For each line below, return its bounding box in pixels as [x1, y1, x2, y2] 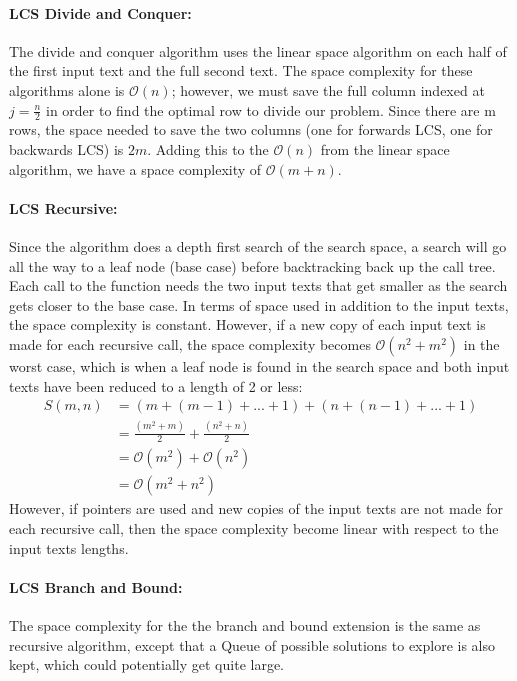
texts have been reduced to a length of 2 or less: [9, 375, 303, 396]
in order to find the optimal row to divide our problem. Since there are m [45, 99, 496, 120]
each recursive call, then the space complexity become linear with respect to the [9, 518, 499, 538]
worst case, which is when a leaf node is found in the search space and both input [9, 355, 510, 376]
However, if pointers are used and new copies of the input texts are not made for [9, 498, 503, 519]
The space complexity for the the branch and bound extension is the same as [9, 614, 481, 635]
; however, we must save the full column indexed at [171, 79, 485, 100]
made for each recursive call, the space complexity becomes [9, 333, 371, 354]
